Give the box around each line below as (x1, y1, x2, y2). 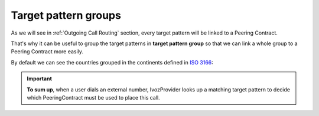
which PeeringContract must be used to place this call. (27, 94, 160, 101)
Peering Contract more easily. (11, 48, 84, 55)
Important (27, 75, 53, 82)
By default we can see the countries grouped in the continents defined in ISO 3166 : (11, 59, 214, 66)
